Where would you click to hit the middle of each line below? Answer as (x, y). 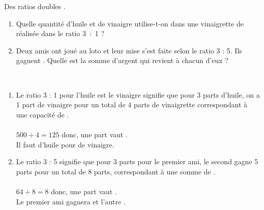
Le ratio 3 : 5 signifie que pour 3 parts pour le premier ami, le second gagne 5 (137, 161)
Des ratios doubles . (35, 6)
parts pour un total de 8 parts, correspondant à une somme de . (116, 171)
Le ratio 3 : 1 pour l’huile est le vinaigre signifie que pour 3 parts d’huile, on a (138, 94)
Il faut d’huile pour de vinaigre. (65, 144)
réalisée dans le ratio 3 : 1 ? (60, 33)
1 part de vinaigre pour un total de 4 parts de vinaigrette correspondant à (132, 104)
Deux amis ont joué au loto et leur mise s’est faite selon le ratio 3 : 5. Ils (129, 50)
